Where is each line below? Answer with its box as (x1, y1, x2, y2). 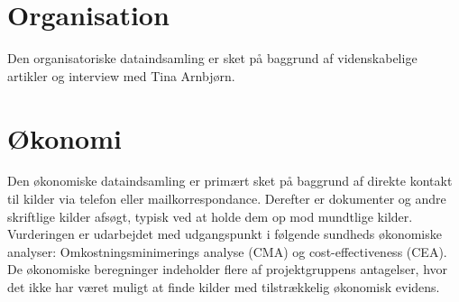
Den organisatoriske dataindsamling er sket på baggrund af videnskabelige (7, 49, 418, 68)
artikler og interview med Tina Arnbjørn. (7, 66, 235, 85)
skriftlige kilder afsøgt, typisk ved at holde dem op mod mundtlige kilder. (7, 206, 413, 225)
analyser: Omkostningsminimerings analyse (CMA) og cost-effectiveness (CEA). (7, 242, 447, 261)
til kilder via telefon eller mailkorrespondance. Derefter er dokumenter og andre (7, 189, 446, 208)
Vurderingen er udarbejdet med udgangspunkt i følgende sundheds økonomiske (7, 224, 442, 243)
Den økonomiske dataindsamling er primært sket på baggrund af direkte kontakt (7, 171, 453, 190)
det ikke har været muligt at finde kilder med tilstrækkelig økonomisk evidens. (7, 278, 440, 296)
